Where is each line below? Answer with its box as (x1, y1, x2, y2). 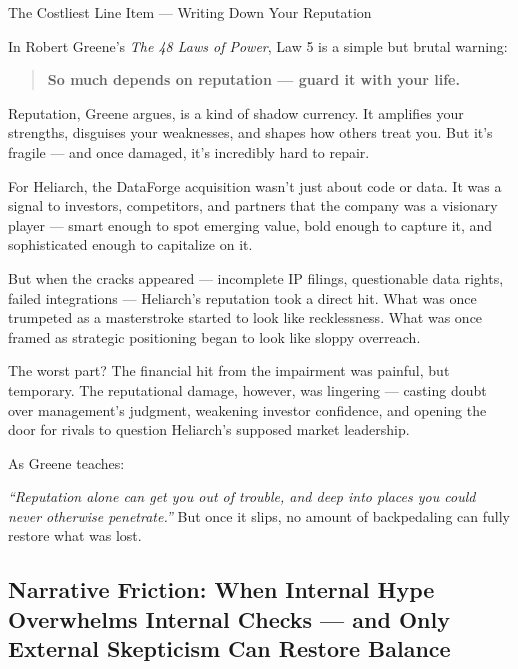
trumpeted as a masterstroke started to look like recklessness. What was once (8, 307, 483, 328)
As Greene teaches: (8, 452, 125, 473)
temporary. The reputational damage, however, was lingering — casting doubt (8, 379, 487, 400)
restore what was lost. (8, 525, 142, 546)
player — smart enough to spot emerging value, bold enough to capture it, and (8, 214, 493, 235)
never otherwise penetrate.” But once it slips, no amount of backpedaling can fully (8, 505, 510, 526)
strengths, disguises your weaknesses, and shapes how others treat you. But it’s (8, 122, 493, 143)
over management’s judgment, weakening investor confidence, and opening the (8, 399, 487, 420)
